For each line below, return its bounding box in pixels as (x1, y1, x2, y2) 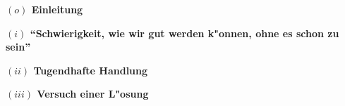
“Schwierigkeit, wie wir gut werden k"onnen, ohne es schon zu (30, 25, 339, 40)
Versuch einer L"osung (37, 86, 149, 101)
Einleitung (31, 2, 83, 16)
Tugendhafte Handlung (33, 62, 148, 77)
